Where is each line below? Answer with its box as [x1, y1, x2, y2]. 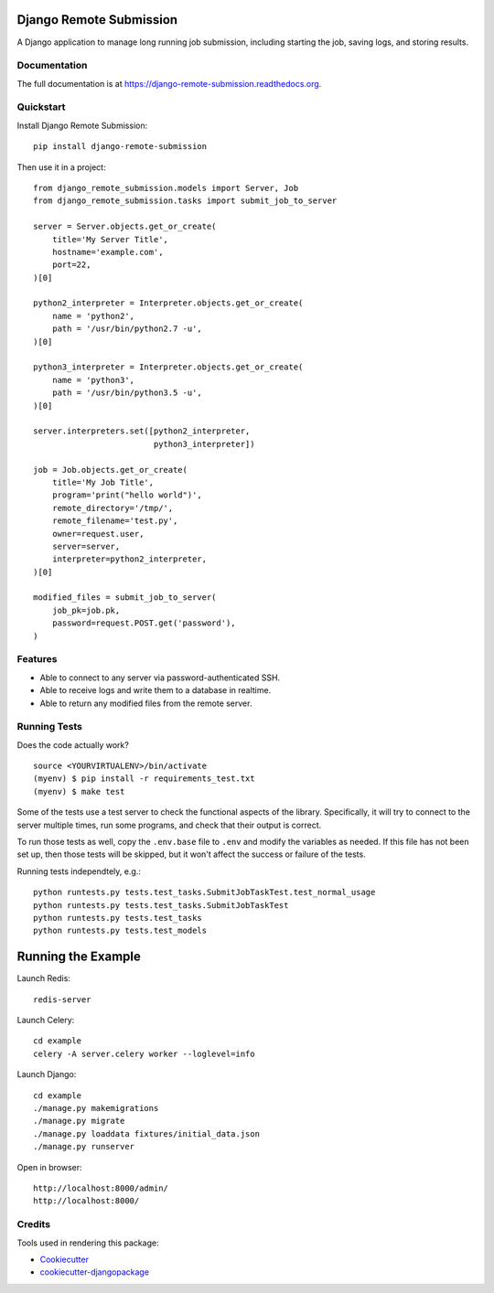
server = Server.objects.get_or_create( [33, 221, 217, 232]
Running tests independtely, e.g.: [16, 865, 142, 877]
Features [16, 653, 58, 666]
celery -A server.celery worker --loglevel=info [33, 1048, 255, 1059]
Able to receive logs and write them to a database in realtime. [39, 685, 272, 696]
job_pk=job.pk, [51, 604, 121, 615]
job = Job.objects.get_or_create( [33, 465, 188, 475]
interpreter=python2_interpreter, [51, 554, 208, 564]
